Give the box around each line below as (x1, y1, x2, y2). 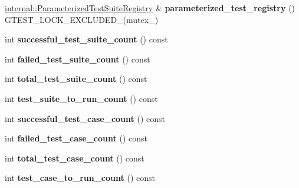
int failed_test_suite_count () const (5, 52, 150, 65)
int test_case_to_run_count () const (5, 171, 155, 184)
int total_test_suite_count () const (5, 72, 147, 85)
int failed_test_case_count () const (5, 132, 147, 144)
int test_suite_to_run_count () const (5, 92, 158, 104)
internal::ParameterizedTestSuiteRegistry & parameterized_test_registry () (5, 2, 295, 14)
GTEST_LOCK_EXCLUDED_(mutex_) (5, 13, 159, 25)
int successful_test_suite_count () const (5, 33, 168, 45)
